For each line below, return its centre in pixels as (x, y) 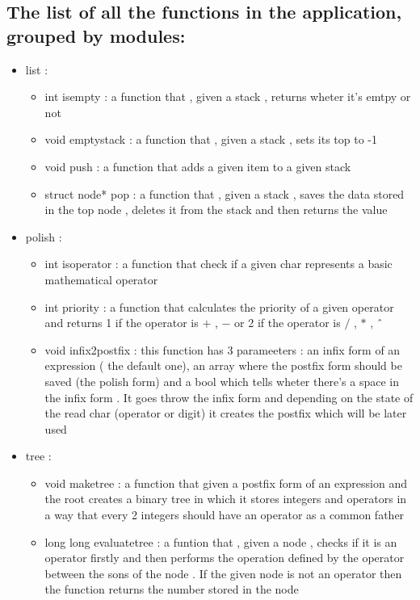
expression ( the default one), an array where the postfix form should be (223, 365)
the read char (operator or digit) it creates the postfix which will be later (226, 413)
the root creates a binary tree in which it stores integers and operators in (226, 499)
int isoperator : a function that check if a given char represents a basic (218, 264)
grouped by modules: (96, 35)
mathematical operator (101, 279)
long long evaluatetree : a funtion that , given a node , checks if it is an (221, 541)
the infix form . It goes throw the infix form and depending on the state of (229, 397)
